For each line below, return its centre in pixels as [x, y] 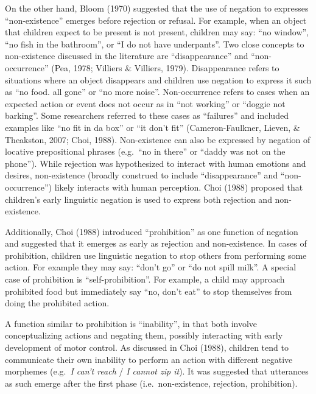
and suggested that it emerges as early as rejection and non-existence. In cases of [156, 243]
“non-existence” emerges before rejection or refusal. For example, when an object [156, 20]
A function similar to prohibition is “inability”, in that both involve [131, 323]
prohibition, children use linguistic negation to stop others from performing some [156, 255]
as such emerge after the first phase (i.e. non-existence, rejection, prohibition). [151, 383]
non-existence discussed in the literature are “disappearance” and [127, 56]
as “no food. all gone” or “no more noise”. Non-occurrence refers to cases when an [157, 92]
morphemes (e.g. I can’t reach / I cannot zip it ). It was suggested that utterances [157, 371]
